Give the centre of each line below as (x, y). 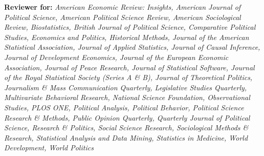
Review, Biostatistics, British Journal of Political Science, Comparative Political (130, 27)
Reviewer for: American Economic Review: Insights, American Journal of (123, 7)
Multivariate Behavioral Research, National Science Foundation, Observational (127, 97)
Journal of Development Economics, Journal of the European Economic (116, 57)
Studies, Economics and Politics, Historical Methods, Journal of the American (127, 37)
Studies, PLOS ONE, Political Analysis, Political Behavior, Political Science (124, 107)
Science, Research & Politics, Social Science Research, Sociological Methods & (126, 128)
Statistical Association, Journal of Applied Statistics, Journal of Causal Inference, (132, 47)
